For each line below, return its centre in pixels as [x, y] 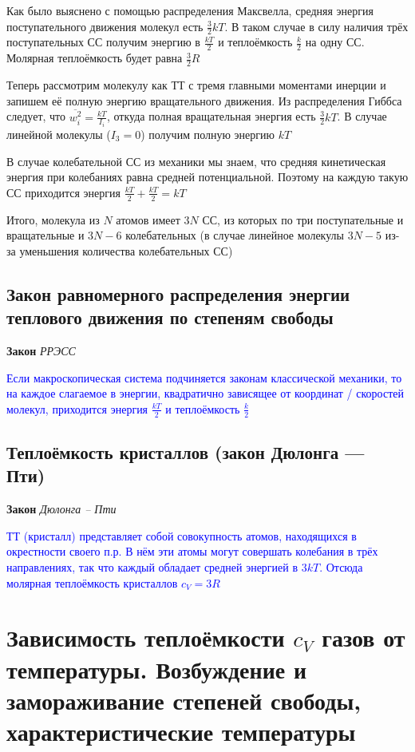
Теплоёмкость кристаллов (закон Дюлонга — [186, 452]
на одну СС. [335, 42]
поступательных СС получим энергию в [103, 42]
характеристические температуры [181, 731]
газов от [364, 637]
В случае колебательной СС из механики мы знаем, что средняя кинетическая [196, 161]
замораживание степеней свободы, [184, 700]
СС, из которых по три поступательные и [303, 219]
